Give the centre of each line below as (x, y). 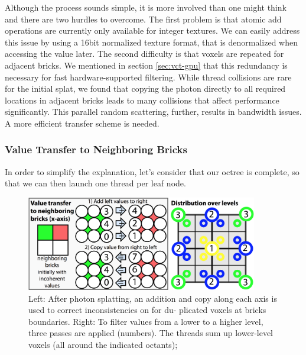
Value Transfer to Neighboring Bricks (96, 149)
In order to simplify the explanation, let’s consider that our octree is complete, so (152, 171)
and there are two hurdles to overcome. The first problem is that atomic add (143, 19)
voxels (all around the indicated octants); (103, 345)
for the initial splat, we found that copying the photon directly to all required (145, 88)
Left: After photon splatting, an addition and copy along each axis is (153, 298)
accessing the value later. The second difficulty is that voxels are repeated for (144, 54)
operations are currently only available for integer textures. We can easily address (152, 30)
